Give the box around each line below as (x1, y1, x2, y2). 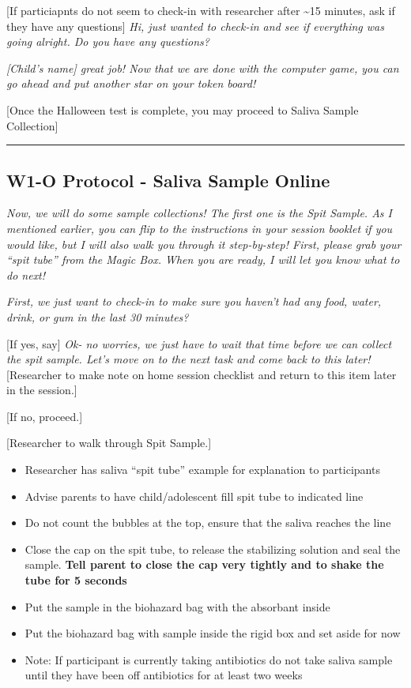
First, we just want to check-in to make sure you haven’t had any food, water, (6, 293, 382, 310)
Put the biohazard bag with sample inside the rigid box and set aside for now (25, 625, 401, 641)
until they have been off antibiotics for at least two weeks (25, 667, 303, 683)
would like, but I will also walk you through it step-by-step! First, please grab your (6, 235, 402, 252)
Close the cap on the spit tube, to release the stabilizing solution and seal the (25, 540, 401, 557)
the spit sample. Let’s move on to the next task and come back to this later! (6, 351, 371, 367)
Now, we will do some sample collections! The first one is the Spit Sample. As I (6, 205, 393, 221)
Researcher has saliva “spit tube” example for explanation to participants (25, 461, 380, 478)
